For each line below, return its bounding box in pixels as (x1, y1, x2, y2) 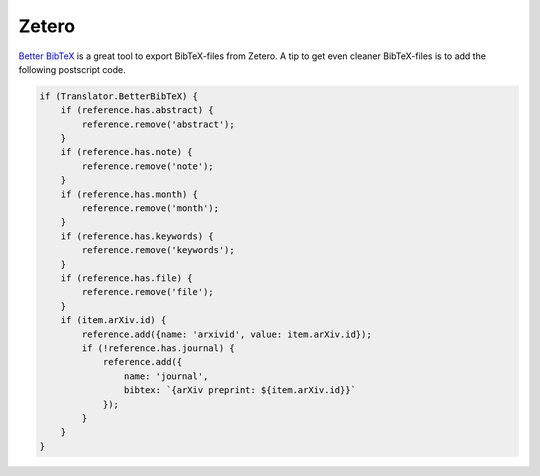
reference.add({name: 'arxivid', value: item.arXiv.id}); (81, 328, 372, 340)
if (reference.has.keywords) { (60, 230, 214, 242)
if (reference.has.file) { (60, 273, 194, 284)
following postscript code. (18, 63, 126, 75)
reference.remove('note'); (81, 160, 214, 172)
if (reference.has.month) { (60, 188, 199, 200)
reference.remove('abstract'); (81, 118, 235, 130)
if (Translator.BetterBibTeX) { (39, 90, 199, 102)
